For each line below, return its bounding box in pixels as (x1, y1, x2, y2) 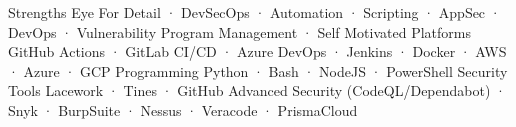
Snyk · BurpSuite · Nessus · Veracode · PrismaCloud (8, 99, 358, 120)
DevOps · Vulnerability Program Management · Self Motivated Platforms (8, 21, 471, 42)
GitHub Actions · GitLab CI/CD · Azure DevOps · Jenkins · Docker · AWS (8, 41, 507, 62)
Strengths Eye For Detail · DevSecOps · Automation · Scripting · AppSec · (8, 2, 501, 22)
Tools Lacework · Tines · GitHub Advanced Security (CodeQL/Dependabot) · (8, 80, 506, 101)
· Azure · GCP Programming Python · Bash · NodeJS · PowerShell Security (8, 60, 508, 81)
